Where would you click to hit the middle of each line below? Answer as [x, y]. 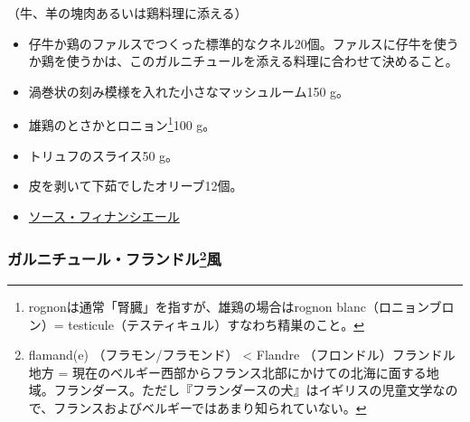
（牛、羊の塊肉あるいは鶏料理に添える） [127, 13]
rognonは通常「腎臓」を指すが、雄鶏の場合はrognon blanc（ [203, 307]
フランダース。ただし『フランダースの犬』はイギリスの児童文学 [243, 390]
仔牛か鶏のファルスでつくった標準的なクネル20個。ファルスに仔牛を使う [244, 43]
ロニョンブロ [416, 307]
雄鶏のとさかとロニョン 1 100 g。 [122, 124]
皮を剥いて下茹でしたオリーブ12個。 [136, 186]
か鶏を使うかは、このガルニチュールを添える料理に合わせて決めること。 [243, 61]
